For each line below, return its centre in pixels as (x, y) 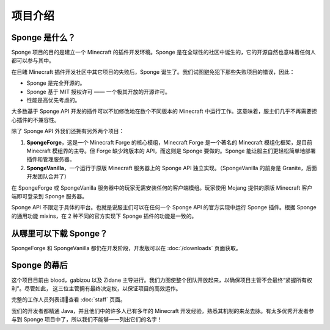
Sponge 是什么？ (43, 38)
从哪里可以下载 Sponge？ (60, 233)
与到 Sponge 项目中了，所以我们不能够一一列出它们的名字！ (87, 320)
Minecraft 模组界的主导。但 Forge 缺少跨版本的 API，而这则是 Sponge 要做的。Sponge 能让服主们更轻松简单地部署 (171, 151)
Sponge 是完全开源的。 (56, 83)
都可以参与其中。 (33, 60)
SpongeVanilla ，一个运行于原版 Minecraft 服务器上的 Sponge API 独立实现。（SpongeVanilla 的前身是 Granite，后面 (172, 168)
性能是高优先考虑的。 (53, 100)
